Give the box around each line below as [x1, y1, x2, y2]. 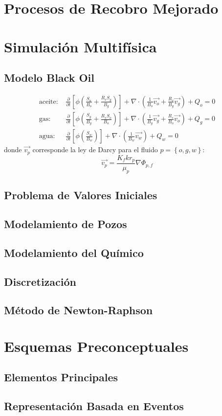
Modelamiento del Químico [4, 245, 144, 260]
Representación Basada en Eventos [4, 398, 184, 414]
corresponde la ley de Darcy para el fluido [32, 144, 158, 155]
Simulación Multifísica [4, 36, 157, 56]
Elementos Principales [4, 370, 118, 385]
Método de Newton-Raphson [4, 302, 153, 318]
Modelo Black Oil [4, 70, 94, 85]
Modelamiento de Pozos [4, 216, 127, 231]
